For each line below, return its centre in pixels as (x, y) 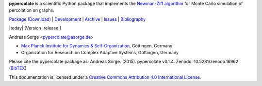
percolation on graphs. (32, 10)
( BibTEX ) (18, 68)
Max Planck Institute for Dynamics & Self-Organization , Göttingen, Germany (97, 45)
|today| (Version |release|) (35, 28)
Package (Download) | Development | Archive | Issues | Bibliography (77, 19)
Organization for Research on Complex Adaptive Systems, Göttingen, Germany (100, 53)
